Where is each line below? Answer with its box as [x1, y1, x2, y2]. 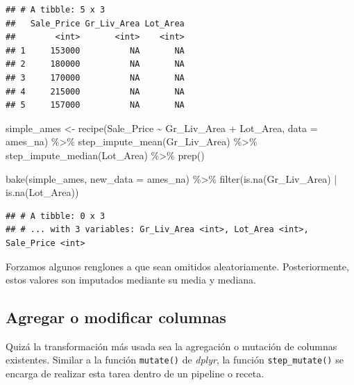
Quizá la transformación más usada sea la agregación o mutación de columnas [6, 338, 337, 353]
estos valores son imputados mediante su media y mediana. [6, 272, 256, 287]
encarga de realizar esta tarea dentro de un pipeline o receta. [6, 366, 264, 381]
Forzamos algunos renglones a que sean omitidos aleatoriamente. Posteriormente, [6, 259, 349, 273]
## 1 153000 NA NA [6, 45, 185, 56]
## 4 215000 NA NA [6, 86, 185, 97]
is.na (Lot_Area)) [6, 185, 79, 199]
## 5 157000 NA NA [6, 100, 185, 110]
